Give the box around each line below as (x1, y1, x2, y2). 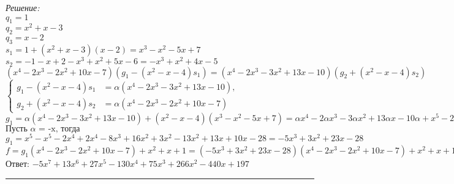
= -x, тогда (39, 125, 80, 134)
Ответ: (6, 157, 29, 170)
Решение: (6, 1, 40, 13)
